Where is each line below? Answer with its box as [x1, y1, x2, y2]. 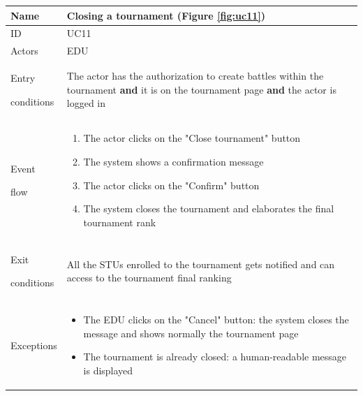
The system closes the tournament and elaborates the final [83, 201, 334, 216]
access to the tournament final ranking [66, 270, 232, 285]
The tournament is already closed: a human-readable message [83, 349, 347, 364]
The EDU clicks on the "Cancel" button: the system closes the [83, 312, 349, 327]
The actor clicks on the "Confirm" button [83, 177, 260, 192]
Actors [10, 43, 38, 58]
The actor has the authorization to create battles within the [66, 68, 324, 83]
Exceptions [10, 337, 57, 352]
